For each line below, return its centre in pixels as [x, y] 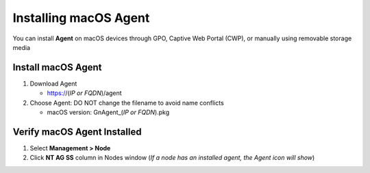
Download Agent [53, 83]
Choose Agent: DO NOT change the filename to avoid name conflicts [127, 103]
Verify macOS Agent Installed [77, 132]
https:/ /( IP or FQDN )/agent [85, 93]
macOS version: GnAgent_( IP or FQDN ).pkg [108, 112]
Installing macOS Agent [81, 18]
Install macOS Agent [57, 67]
